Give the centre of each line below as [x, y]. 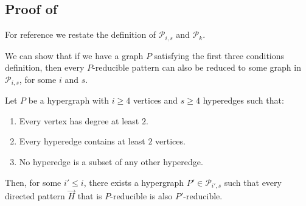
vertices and [155, 100]
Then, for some [33, 182]
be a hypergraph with [69, 100]
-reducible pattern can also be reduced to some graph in [197, 67]
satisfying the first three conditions [219, 55]
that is [90, 196]
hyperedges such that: [243, 100]
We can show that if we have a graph [74, 55]
